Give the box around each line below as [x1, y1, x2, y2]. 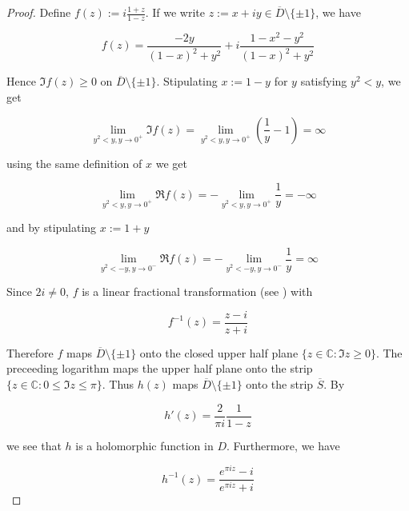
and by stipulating [6, 219, 97, 236]
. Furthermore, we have [226, 437, 340, 453]
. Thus [102, 376, 134, 393]
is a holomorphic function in [75, 437, 214, 453]
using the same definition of [6, 154, 142, 171]
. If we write [145, 4, 206, 20]
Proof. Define [6, 4, 71, 20]
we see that [6, 437, 62, 453]
